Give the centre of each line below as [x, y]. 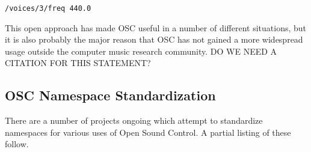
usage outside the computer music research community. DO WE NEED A [141, 51]
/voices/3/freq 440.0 [48, 8]
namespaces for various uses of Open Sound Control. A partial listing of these [148, 132]
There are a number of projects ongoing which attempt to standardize [134, 120]
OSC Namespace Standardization [110, 95]
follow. [17, 144]
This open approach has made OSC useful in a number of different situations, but [156, 27]
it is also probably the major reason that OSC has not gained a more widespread [154, 39]
